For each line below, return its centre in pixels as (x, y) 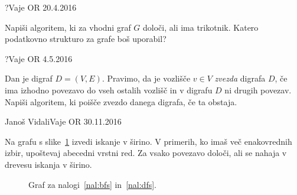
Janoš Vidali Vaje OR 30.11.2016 (63, 121)
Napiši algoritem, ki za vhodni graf (68, 27)
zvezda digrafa (240, 78)
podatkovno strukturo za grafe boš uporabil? (86, 39)
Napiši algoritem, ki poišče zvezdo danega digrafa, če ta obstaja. (121, 101)
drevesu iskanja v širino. (48, 164)
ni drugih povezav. (258, 90)
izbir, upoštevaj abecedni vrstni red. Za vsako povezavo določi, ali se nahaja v (146, 153)
